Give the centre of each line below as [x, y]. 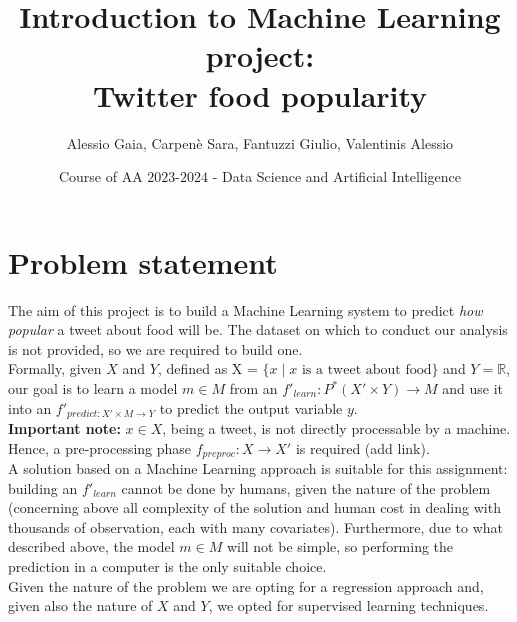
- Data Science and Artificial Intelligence [337, 176]
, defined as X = [207, 368]
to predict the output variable [251, 407]
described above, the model [91, 546]
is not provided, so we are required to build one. [155, 348]
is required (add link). [362, 447]
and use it [472, 388]
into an [30, 407]
